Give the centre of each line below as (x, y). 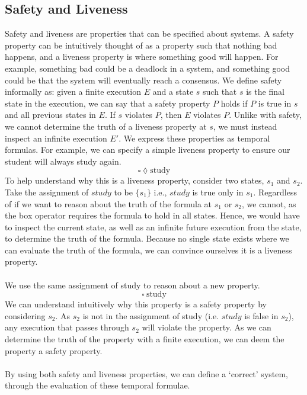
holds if (234, 103)
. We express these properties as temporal (194, 138)
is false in (261, 315)
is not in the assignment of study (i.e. (151, 315)
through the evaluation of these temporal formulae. (97, 385)
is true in (275, 103)
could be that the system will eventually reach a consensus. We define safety (143, 80)
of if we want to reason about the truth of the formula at (108, 203)
